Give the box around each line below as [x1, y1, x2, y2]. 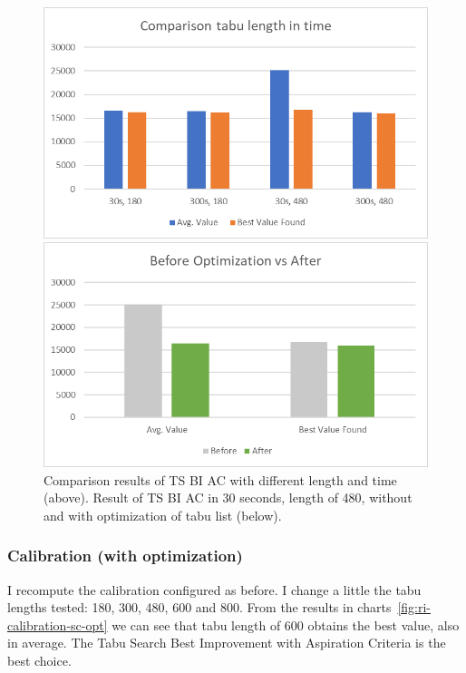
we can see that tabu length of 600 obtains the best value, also [112, 615, 460, 634]
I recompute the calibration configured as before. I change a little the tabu [7, 580, 422, 599]
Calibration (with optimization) [7, 544, 243, 567]
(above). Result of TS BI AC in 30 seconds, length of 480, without [44, 488, 413, 507]
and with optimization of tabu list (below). [44, 505, 282, 524]
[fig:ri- [397, 598, 432, 617]
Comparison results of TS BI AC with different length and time [44, 470, 397, 489]
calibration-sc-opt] [7, 615, 108, 634]
